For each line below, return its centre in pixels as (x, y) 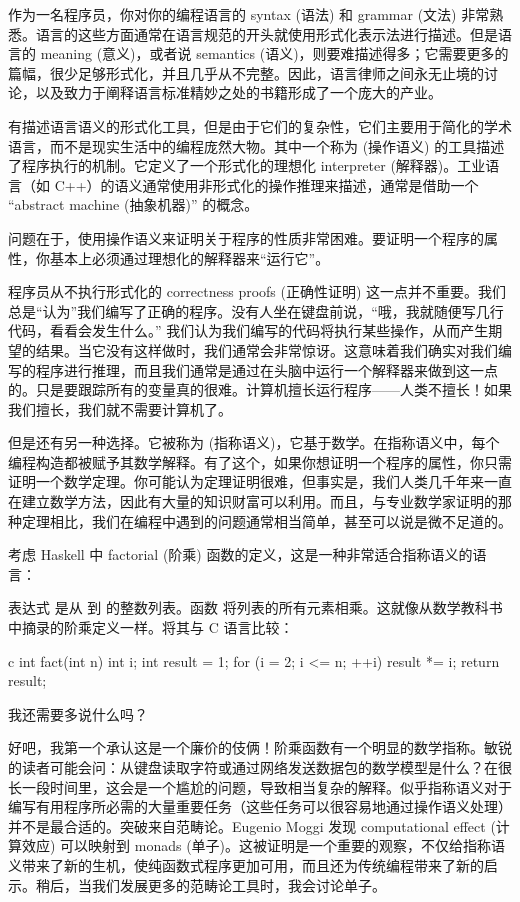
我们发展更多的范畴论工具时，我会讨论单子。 (238, 884)
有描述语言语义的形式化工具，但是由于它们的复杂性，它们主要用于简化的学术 (260, 125)
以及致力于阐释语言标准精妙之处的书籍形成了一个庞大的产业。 (238, 92)
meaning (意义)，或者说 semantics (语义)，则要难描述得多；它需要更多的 (274, 53)
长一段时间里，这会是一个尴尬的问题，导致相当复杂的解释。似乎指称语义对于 (260, 786)
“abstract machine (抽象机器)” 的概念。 (133, 204)
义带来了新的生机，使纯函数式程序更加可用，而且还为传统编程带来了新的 (246, 864)
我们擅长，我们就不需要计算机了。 (120, 408)
